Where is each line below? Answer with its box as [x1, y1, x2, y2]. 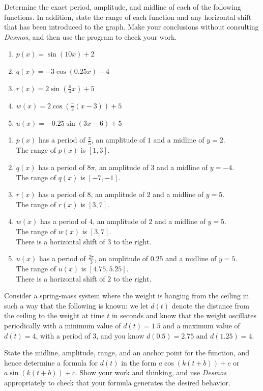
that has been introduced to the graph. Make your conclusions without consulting [4, 21, 259, 32]
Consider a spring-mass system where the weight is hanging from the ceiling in [4, 290, 249, 301]
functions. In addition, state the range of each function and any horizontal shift [4, 11, 252, 22]
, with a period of [36, 330, 91, 341]
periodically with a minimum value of [4, 320, 121, 331]
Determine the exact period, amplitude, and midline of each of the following [4, 2, 241, 12]
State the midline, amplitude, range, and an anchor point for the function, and [4, 347, 250, 358]
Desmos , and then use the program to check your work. [4, 31, 177, 42]
